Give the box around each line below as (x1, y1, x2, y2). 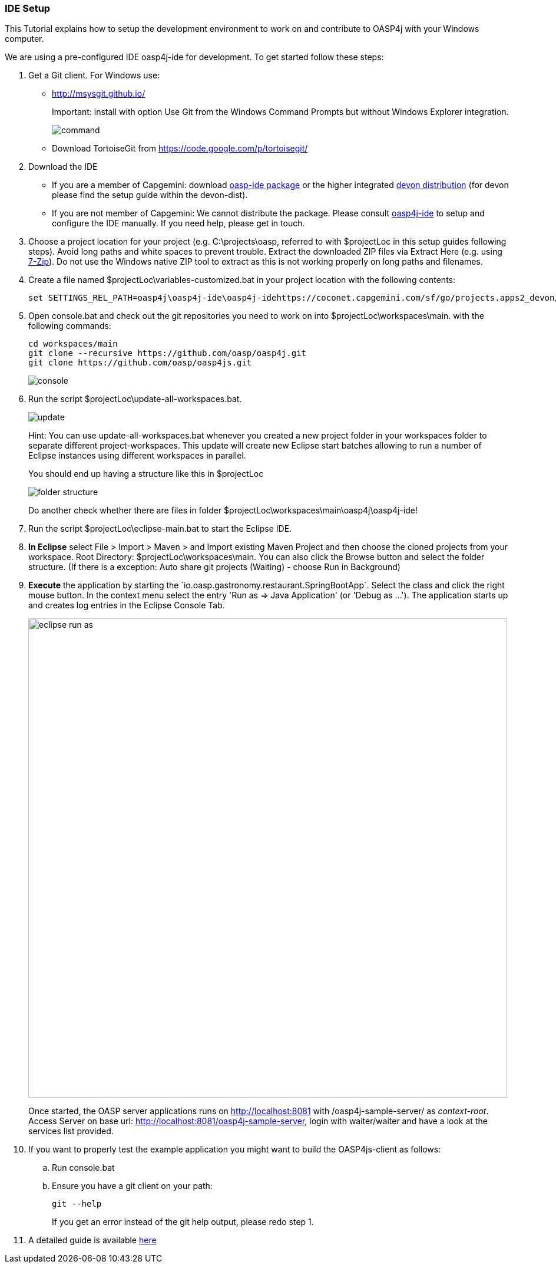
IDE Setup (5, 2, 51, 14)
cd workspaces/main (28, 339, 118, 349)
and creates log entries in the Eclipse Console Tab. (28, 600, 225, 611)
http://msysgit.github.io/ (52, 88, 145, 99)
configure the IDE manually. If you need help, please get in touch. (52, 218, 305, 229)
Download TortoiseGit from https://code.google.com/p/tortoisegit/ (52, 143, 308, 154)
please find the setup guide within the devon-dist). (52, 190, 248, 200)
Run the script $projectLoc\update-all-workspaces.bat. (28, 394, 242, 404)
